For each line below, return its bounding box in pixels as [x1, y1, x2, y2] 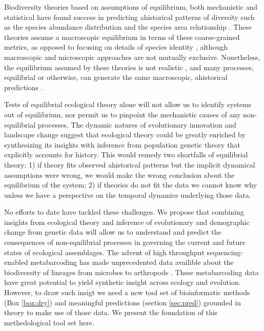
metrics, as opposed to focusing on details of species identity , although [4, 42, 228, 52]
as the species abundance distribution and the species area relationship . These [4, 22, 252, 32]
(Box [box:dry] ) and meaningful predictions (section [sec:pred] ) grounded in [4, 297, 241, 307]
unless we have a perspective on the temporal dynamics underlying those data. [4, 189, 251, 200]
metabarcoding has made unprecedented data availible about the [30, 257, 234, 267]
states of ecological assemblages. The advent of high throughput [4, 246, 205, 257]
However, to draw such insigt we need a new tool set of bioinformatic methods [4, 287, 250, 298]
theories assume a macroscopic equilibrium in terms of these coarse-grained [4, 31, 240, 42]
